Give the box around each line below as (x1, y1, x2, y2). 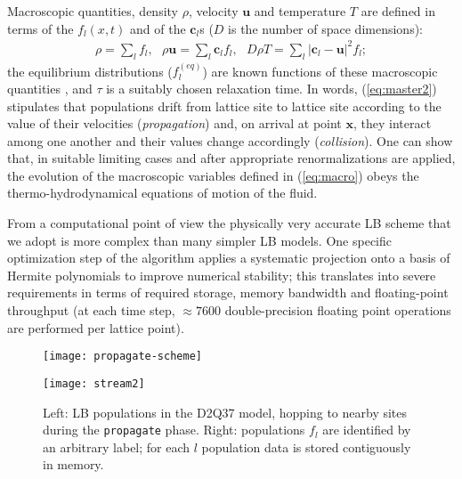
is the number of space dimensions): (228, 19, 423, 37)
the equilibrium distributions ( (7, 61, 173, 80)
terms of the (7, 19, 74, 37)
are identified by (322, 420, 411, 439)
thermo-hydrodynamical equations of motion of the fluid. (7, 183, 318, 202)
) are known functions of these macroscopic (202, 61, 438, 80)
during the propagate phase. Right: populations (43, 420, 305, 439)
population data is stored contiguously (201, 437, 411, 456)
